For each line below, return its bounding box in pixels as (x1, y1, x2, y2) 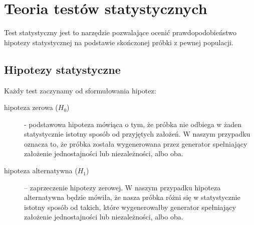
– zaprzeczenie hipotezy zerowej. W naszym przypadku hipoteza (24, 182, 221, 192)
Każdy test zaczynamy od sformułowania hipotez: (4, 85, 156, 95)
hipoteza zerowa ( (4, 102, 58, 113)
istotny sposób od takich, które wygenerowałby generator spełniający (24, 201, 236, 212)
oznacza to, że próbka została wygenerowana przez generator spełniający (24, 138, 247, 149)
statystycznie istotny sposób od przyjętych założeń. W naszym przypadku (24, 129, 250, 139)
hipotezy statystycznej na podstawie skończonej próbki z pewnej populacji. (4, 37, 233, 47)
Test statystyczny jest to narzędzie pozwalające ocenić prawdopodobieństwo (4, 27, 236, 38)
